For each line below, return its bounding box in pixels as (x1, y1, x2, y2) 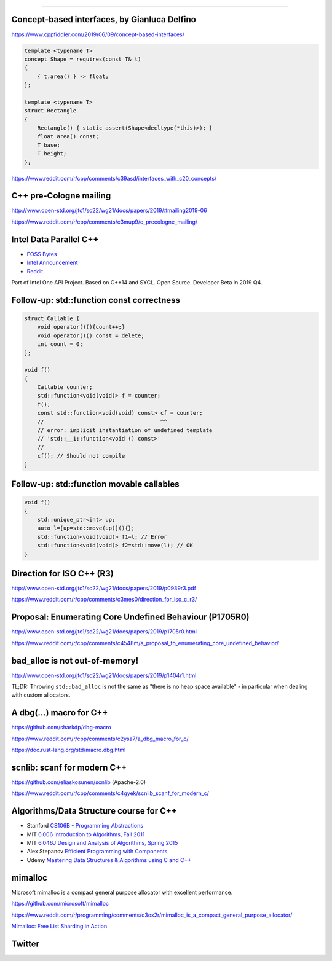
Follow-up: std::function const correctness (11, 295, 181, 305)
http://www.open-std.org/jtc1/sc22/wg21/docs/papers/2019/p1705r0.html (11, 628, 197, 635)
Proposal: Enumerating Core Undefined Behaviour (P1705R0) (11, 612, 250, 622)
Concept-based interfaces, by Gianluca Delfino (11, 14, 196, 25)
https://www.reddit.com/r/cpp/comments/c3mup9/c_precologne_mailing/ (11, 218, 198, 226)
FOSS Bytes (26, 250, 58, 257)
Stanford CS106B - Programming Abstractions (26, 822, 144, 830)
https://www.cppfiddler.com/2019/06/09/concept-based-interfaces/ (11, 31, 184, 38)
